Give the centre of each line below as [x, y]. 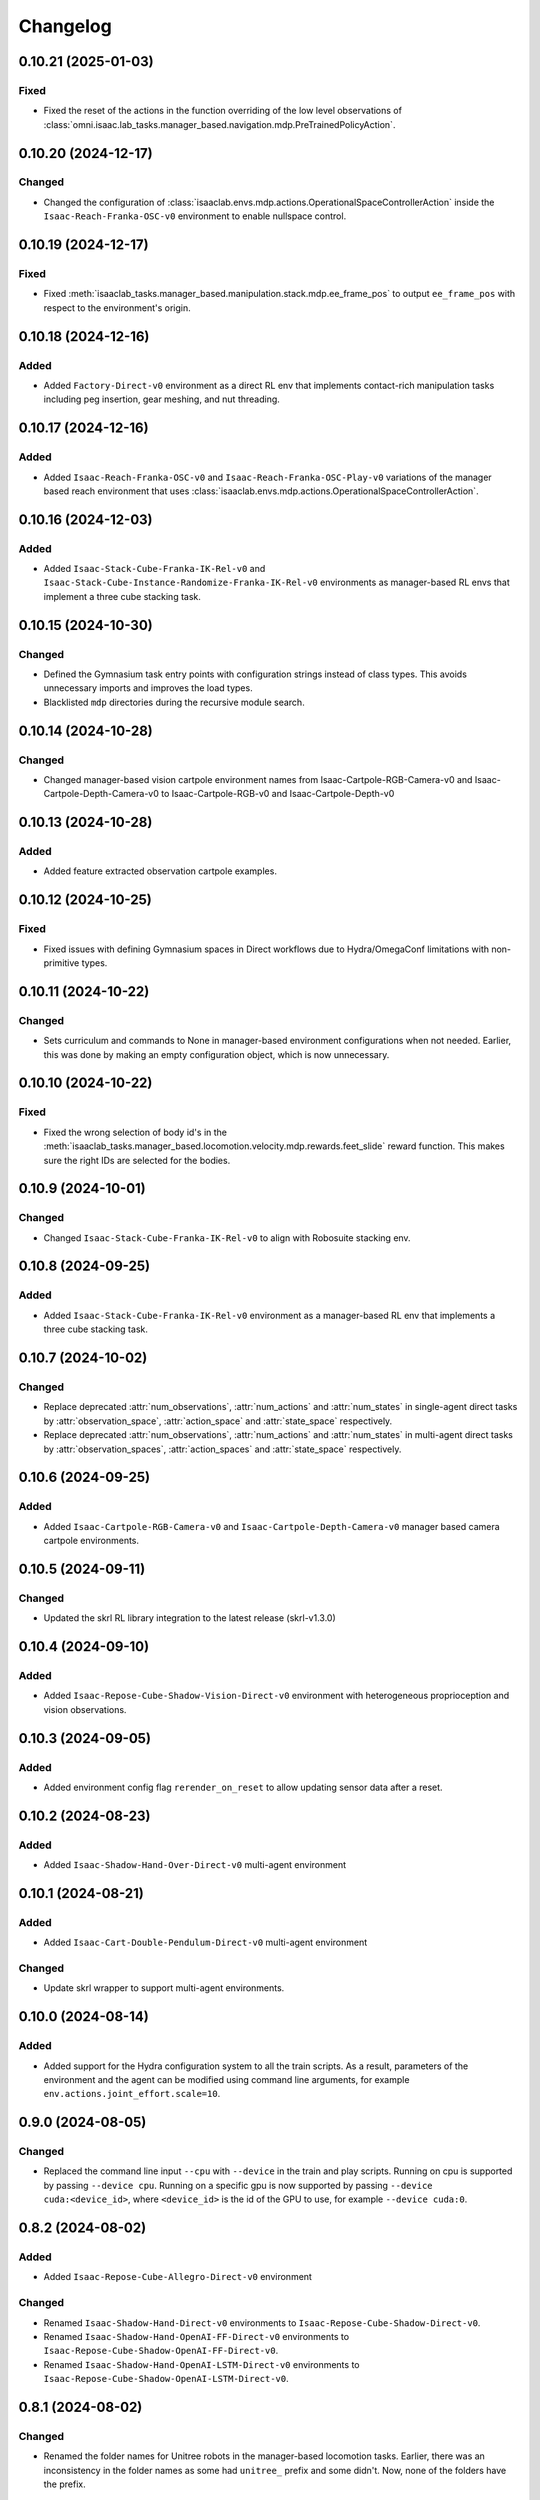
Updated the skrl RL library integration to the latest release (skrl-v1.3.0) [189, 1618]
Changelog [65, 26]
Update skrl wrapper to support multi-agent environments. [164, 1988]
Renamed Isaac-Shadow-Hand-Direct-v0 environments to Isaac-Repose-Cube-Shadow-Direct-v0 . [262, 2322]
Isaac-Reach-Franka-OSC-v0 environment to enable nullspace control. [195, 216]
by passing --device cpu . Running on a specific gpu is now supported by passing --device [238, 2185]
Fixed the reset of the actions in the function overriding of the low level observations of [222, 111]
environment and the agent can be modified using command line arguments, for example [226, 2079]
